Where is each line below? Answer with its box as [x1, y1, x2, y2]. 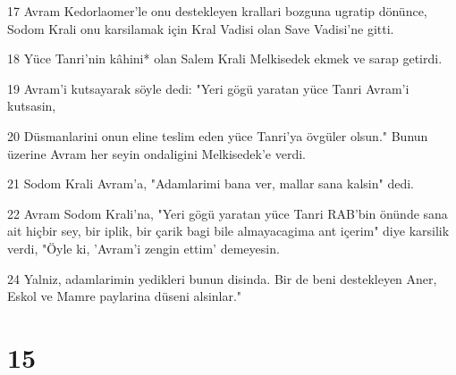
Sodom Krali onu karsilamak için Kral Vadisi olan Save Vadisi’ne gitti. [7, 19, 394, 37]
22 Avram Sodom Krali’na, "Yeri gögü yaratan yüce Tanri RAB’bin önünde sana [7, 204, 448, 222]
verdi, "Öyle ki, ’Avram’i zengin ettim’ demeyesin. [7, 238, 280, 257]
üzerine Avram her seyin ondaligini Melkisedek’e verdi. [7, 144, 306, 162]
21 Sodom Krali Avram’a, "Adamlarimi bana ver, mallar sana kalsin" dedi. [7, 174, 414, 193]
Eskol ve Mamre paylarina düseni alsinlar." [7, 287, 242, 305]
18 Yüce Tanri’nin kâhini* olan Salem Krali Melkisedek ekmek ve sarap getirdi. [7, 49, 443, 68]
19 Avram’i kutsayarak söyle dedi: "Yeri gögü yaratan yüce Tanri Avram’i [7, 79, 410, 97]
